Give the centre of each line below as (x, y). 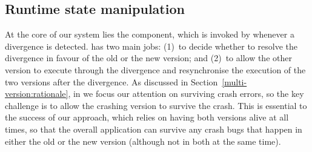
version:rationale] (37, 94)
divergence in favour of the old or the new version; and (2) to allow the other (148, 58)
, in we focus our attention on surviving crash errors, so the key (186, 94)
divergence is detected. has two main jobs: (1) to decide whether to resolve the (151, 46)
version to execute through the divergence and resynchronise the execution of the (155, 69)
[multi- (234, 81)
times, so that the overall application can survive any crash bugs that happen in (154, 129)
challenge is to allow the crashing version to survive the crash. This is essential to (156, 105)
